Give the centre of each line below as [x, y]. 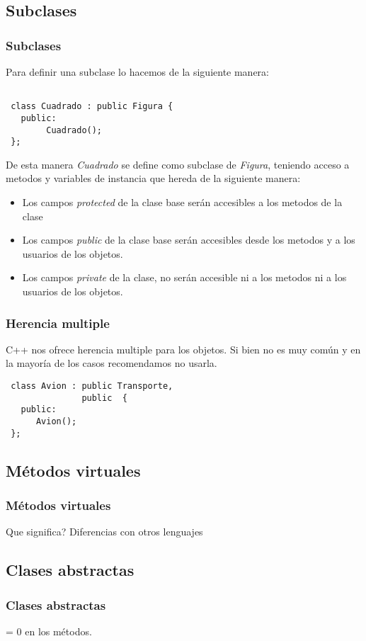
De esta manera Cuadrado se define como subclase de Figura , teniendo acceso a [178, 164]
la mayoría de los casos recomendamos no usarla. [111, 363]
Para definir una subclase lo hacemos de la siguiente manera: [137, 72]
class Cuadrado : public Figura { [92, 107]
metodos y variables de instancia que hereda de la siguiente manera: [153, 178]
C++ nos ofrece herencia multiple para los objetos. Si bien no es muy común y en [183, 349]
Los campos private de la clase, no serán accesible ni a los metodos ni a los [184, 277]
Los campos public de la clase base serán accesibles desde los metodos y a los [189, 240]
